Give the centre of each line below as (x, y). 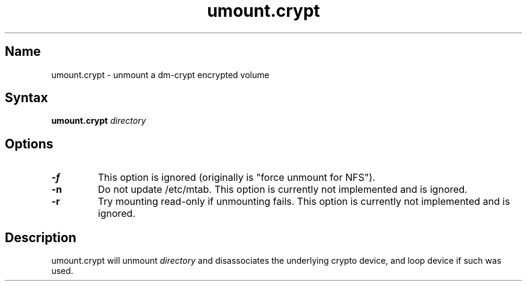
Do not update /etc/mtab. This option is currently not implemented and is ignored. (282, 190)
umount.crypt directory (99, 121)
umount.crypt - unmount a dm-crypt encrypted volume (160, 75)
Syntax (26, 98)
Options (29, 144)
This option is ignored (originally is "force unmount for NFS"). (236, 178)
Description (41, 237)
